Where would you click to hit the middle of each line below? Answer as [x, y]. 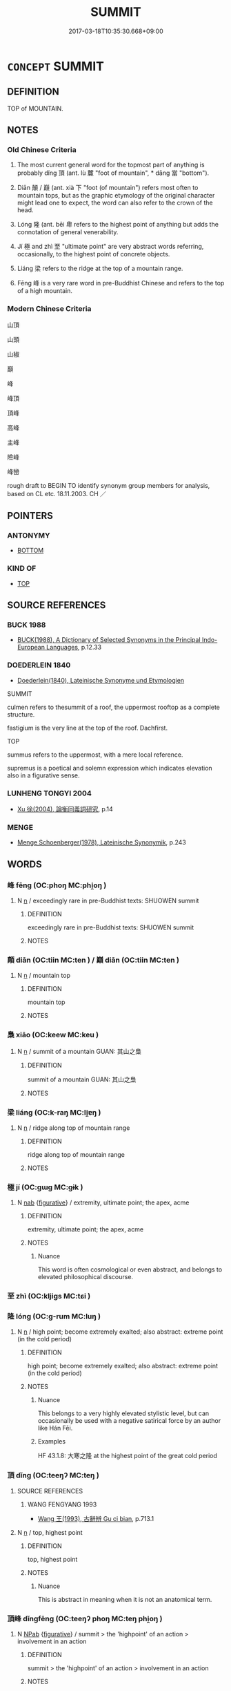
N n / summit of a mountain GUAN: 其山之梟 [79, 1051]
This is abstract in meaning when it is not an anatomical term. [125, 1599]
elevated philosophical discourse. [85, 1277]
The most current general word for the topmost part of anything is [111, 165]
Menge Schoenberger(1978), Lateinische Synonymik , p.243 [101, 842]
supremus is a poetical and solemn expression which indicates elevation [110, 768]
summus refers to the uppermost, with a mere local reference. [95, 755]
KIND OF [22, 569]
